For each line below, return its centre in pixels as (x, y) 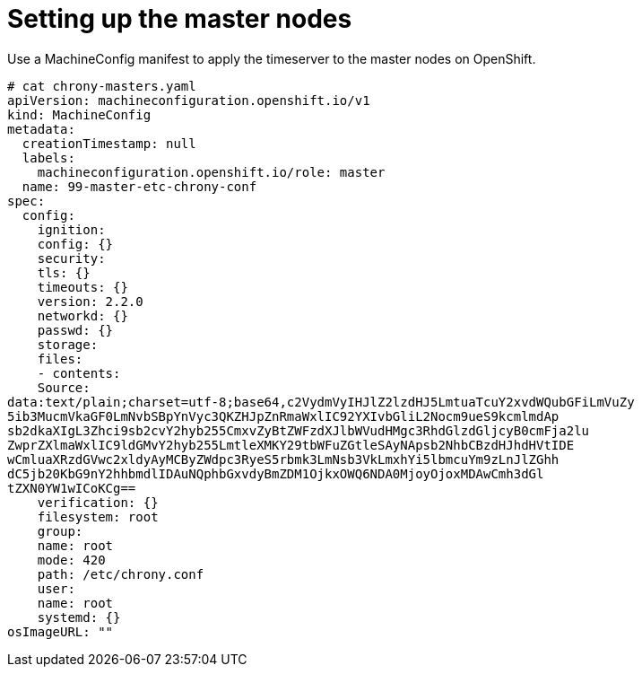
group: (60, 531)
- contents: (79, 373)
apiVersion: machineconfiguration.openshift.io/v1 (189, 100)
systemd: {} (79, 617)
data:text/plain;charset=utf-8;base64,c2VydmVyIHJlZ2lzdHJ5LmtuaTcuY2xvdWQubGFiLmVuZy (321, 402)
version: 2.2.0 (90, 301)
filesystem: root (98, 516)
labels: (48, 158)
